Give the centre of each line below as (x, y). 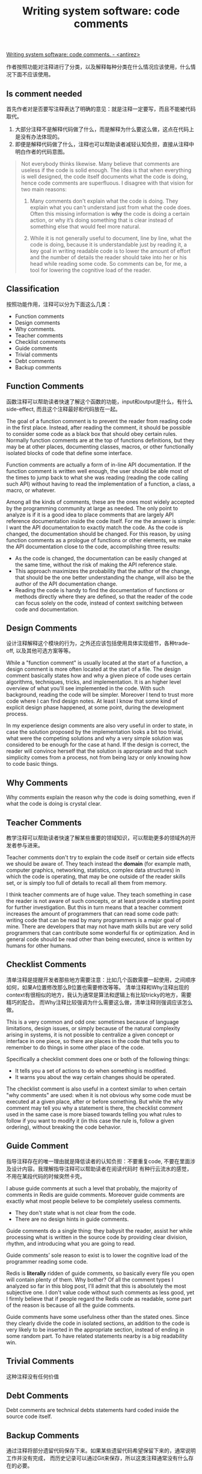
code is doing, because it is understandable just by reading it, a (109, 244)
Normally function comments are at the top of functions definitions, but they (100, 440)
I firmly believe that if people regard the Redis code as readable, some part (99, 1298)
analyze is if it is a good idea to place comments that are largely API (90, 515)
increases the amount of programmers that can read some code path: (93, 914)
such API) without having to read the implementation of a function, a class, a (101, 484)
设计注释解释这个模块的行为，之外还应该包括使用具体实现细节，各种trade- (98, 643)
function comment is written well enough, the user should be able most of (98, 471)
